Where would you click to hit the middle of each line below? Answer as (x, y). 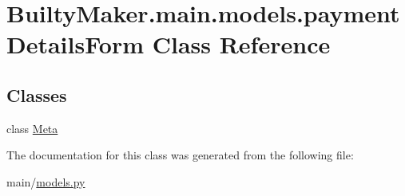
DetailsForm (75, 44)
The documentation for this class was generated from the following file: (180, 155)
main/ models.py (46, 181)
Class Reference (241, 44)
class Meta (32, 128)
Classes (37, 94)
